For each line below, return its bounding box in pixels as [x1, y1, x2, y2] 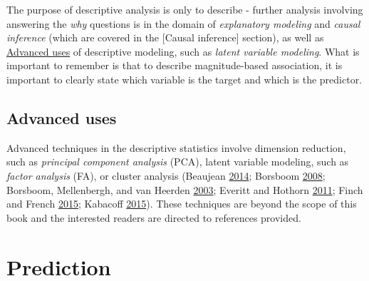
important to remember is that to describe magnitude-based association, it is [6, 58, 343, 73]
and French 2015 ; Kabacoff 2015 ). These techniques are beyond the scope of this [6, 196, 357, 211]
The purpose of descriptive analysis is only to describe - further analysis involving [6, 2, 363, 16]
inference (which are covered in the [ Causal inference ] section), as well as [6, 30, 324, 45]
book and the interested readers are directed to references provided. [6, 210, 301, 225]
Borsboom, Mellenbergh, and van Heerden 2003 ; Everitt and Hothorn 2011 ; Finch [6, 182, 363, 197]
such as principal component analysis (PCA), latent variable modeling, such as [6, 154, 349, 169]
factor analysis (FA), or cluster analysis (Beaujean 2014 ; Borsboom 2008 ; [6, 168, 326, 183]
